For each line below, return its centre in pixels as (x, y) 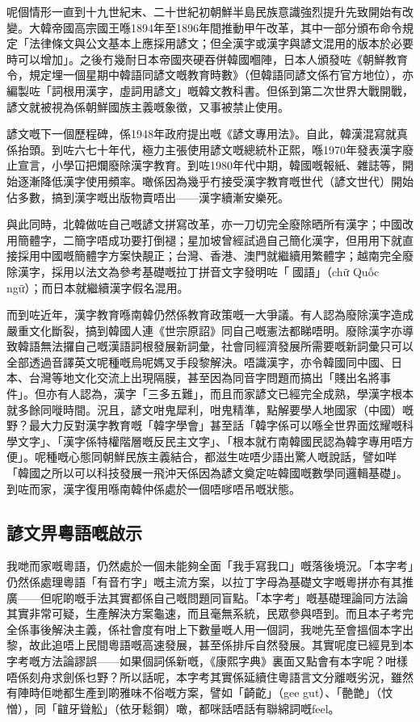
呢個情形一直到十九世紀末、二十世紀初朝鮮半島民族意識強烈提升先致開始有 (204, 11)
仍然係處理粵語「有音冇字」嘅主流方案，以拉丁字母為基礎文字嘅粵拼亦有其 (204, 582)
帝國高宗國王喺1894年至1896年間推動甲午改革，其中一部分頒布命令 (227, 27)
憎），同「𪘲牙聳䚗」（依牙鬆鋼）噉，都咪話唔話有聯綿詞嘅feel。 (173, 708)
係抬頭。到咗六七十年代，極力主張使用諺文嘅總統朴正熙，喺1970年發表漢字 (204, 149)
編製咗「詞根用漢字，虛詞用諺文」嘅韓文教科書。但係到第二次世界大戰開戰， (210, 90)
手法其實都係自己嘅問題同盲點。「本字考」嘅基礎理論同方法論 (246, 597)
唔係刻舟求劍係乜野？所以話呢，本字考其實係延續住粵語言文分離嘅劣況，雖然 (210, 676)
